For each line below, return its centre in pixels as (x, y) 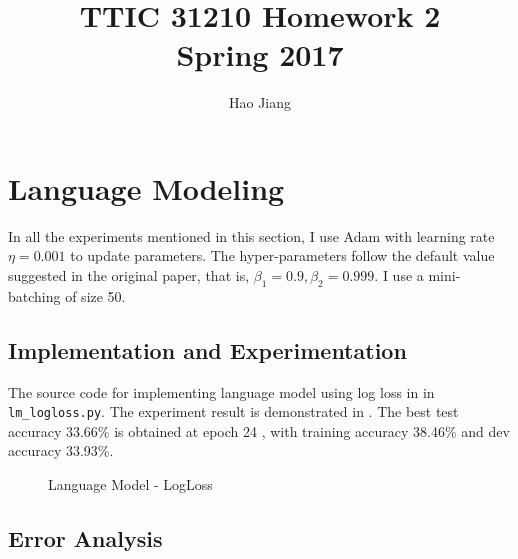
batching (34, 295)
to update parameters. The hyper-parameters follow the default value (282, 255)
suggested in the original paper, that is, (129, 275)
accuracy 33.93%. (61, 450)
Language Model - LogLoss (130, 484)
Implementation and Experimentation (207, 349)
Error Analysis (85, 538)
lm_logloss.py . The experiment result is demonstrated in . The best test (233, 411)
